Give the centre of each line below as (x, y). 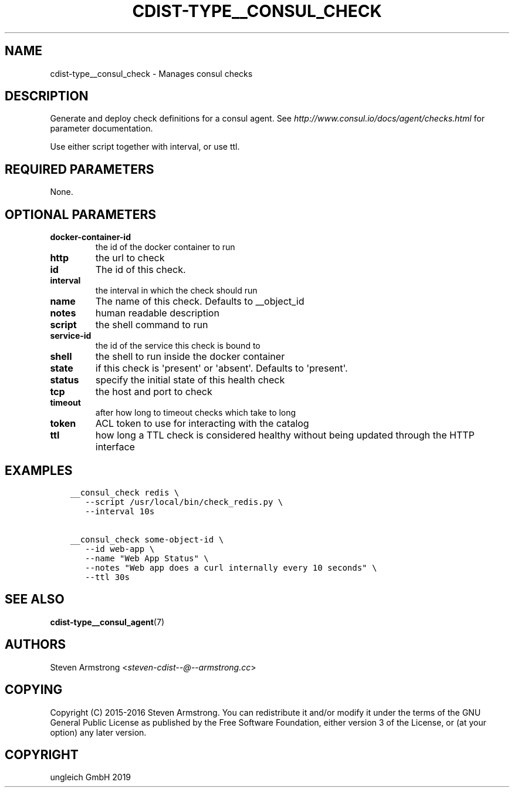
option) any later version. (98, 732)
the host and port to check (154, 392)
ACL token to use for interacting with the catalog (202, 424)
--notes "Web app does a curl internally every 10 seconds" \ (231, 567)
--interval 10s (120, 511)
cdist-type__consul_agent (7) (107, 622)
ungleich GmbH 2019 (91, 777)
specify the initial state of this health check (190, 380)
